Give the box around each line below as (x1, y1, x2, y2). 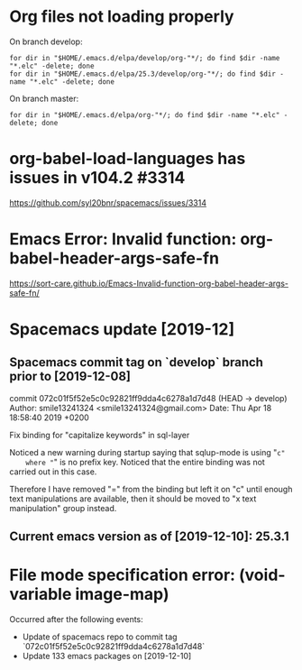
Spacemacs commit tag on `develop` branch (9, 354, 264, 371)
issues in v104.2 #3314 (9, 168, 186, 188)
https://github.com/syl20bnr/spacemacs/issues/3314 (9, 197, 207, 208)
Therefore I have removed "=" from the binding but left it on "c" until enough (9, 483, 293, 494)
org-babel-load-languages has (9, 149, 246, 169)
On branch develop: (9, 36, 83, 47)
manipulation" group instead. (9, 502, 117, 513)
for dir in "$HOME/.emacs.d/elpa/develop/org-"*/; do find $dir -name (9, 53, 280, 62)
